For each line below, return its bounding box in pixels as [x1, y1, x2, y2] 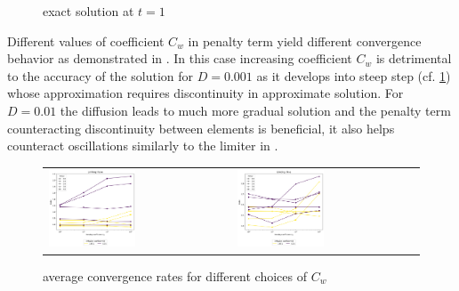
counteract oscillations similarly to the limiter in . [7, 136, 278, 155]
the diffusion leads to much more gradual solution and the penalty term [60, 101, 451, 119]
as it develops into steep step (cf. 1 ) [256, 66, 451, 85]
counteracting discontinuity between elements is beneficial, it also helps [7, 118, 395, 137]
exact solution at [43, 2, 134, 20]
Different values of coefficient [7, 31, 165, 50]
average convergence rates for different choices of [43, 266, 308, 285]
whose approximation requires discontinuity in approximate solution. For [7, 84, 404, 102]
